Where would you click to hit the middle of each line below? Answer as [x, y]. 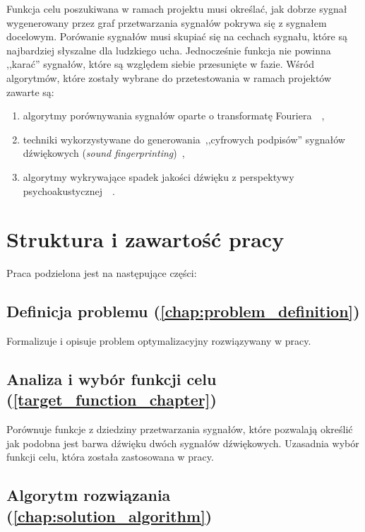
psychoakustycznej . [69, 190]
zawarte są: [30, 91]
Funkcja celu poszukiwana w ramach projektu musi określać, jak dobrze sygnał [177, 8]
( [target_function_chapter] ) [112, 400]
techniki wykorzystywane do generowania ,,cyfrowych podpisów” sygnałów [184, 139]
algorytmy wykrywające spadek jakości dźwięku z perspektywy [158, 176]
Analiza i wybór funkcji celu [112, 379]
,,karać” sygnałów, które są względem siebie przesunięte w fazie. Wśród [161, 64]
